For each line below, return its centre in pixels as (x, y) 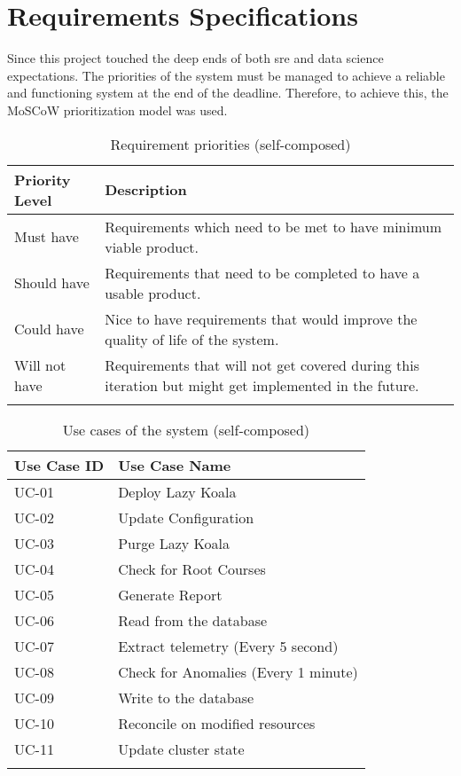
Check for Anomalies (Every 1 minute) (238, 671)
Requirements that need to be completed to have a (262, 272)
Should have (52, 282)
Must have (47, 236)
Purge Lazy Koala (174, 543)
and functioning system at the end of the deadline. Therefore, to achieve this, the (228, 93)
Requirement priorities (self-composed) (230, 144)
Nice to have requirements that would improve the (261, 318)
